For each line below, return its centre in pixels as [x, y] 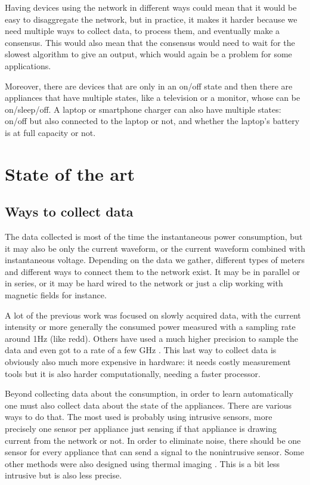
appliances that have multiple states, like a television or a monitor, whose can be [153, 98]
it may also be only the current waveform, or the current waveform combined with [155, 248]
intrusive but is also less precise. [63, 475]
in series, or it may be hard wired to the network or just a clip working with [144, 283]
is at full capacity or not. [50, 132]
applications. [28, 65]
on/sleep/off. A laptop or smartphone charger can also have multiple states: [143, 109]
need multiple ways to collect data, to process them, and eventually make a [142, 31]
